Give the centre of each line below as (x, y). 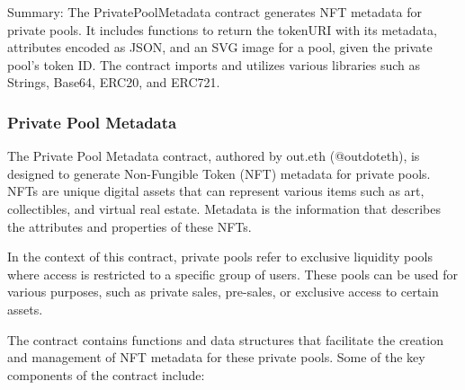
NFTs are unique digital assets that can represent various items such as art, (216, 191)
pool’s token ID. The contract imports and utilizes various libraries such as (214, 64)
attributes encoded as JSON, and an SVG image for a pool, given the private (220, 47)
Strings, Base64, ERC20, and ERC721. (114, 82)
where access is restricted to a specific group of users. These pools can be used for (233, 274)
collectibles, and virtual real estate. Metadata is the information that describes (224, 208)
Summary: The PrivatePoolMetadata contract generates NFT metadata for (215, 12)
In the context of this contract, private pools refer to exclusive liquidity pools (220, 257)
